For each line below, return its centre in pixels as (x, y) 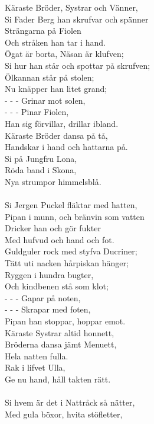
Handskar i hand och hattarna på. (66, 147)
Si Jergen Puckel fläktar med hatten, (71, 205)
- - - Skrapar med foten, (48, 309)
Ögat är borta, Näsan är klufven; (64, 54)
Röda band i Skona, (41, 170)
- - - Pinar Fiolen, (37, 112)
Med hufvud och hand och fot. (60, 239)
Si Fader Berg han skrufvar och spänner (77, 19)
